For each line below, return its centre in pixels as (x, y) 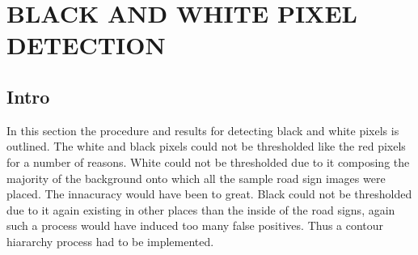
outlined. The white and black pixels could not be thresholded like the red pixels (206, 146)
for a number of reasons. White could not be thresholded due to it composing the (208, 161)
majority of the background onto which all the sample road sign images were (196, 178)
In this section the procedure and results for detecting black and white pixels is (203, 130)
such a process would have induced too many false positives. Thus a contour (195, 225)
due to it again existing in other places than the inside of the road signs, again (201, 209)
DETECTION (86, 45)
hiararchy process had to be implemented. (110, 241)
